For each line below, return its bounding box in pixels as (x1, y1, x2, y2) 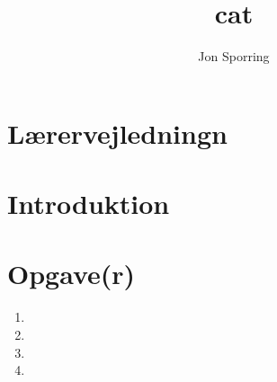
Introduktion (7, 185, 170, 222)
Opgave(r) (7, 255, 136, 292)
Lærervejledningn (7, 114, 228, 151)
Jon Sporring (198, 47, 270, 66)
